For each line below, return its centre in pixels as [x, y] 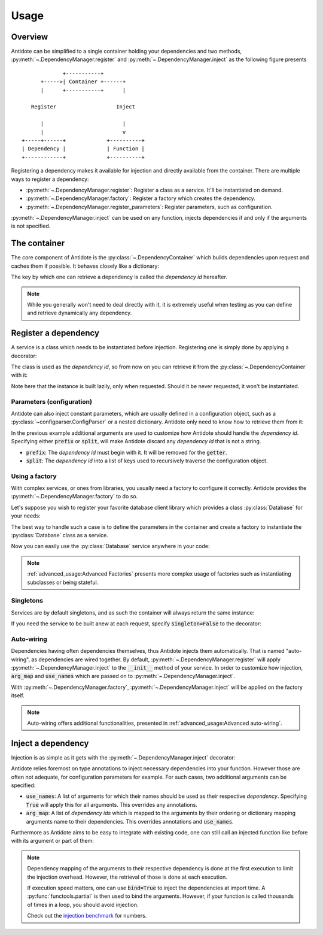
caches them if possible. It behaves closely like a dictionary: [85, 266]
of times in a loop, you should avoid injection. [83, 904]
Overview [30, 37]
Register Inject [83, 107]
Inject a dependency [50, 743]
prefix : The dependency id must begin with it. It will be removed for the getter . [127, 452]
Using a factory [34, 476]
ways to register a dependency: [50, 179]
